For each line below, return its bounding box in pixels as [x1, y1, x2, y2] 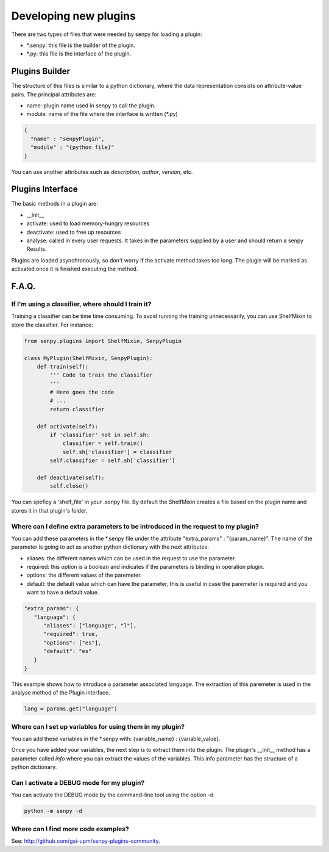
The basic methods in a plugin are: [11, 200, 99, 208]
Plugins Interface [11, 184, 79, 195]
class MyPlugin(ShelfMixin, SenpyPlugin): [24, 355, 153, 361]
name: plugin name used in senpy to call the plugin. [26, 102, 156, 109]
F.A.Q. [11, 281, 36, 291]
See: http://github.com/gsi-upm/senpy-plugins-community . [11, 837, 161, 845]
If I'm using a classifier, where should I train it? [11, 300, 152, 308]
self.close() [49, 483, 89, 489]
